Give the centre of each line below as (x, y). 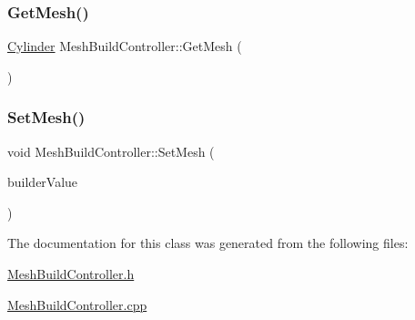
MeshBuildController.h (71, 274)
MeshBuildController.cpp (77, 304)
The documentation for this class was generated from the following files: (208, 243)
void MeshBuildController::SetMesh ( (111, 151)
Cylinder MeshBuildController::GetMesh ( (125, 46)
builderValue (43, 182)
